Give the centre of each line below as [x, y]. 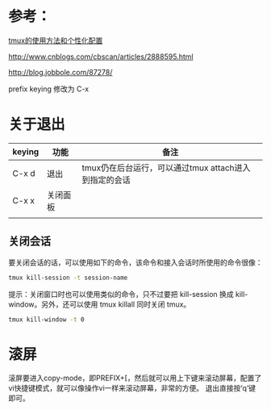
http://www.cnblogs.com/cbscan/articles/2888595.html [101, 56]
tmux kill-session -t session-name [68, 278]
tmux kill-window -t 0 [46, 320]
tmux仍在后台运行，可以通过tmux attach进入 [167, 168]
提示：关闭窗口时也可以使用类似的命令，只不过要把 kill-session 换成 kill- [128, 294]
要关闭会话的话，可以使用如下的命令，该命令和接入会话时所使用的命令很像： [135, 262]
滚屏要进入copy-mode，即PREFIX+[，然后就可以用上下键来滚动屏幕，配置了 [135, 378]
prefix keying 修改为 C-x [49, 89]
